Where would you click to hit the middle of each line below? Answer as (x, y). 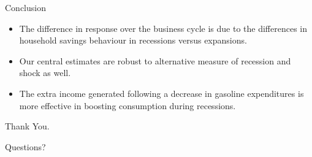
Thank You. (27, 126)
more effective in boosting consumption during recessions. (127, 105)
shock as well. (45, 73)
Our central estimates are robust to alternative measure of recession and (155, 60)
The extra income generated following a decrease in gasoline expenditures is (162, 93)
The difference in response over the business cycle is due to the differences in (163, 28)
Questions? (25, 146)
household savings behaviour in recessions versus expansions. (133, 40)
